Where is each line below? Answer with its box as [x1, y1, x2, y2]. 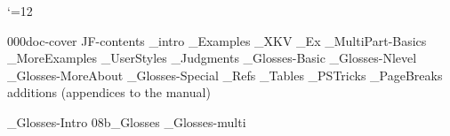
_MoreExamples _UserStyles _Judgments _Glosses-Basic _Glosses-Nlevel [7, 49, 417, 67]
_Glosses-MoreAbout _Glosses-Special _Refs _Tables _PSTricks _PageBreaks [7, 65, 443, 84]
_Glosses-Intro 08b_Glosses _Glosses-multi [7, 112, 246, 131]
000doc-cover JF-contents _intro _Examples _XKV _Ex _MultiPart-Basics [7, 31, 427, 49]
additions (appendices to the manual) [7, 83, 211, 102]
